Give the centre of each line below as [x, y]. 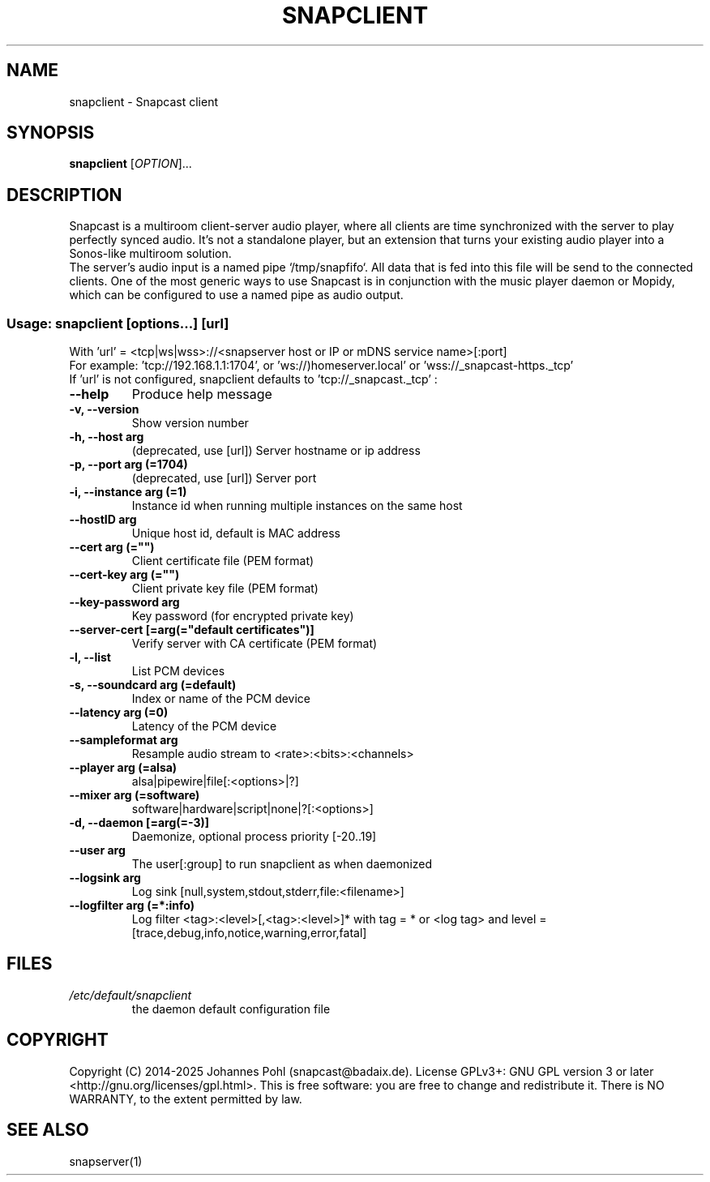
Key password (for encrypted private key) [243, 616]
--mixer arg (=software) [135, 795]
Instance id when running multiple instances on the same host [297, 506]
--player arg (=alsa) [123, 768]
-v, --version [104, 409]
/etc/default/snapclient [130, 995]
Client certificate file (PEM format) [223, 561]
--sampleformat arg [124, 740]
